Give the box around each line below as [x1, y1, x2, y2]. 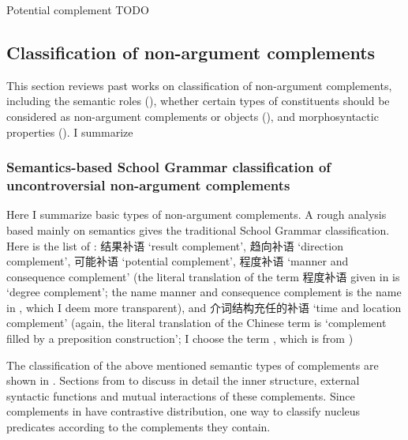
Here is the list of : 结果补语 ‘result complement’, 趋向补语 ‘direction [6, 237, 343, 254]
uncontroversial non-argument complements [6, 175, 290, 195]
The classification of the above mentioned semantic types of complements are [6, 356, 379, 373]
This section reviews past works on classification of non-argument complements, [6, 77, 392, 93]
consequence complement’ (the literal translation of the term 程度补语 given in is [6, 268, 400, 284]
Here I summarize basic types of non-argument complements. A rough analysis [6, 206, 387, 223]
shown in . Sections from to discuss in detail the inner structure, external [6, 372, 360, 389]
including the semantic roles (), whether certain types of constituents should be [6, 92, 390, 109]
